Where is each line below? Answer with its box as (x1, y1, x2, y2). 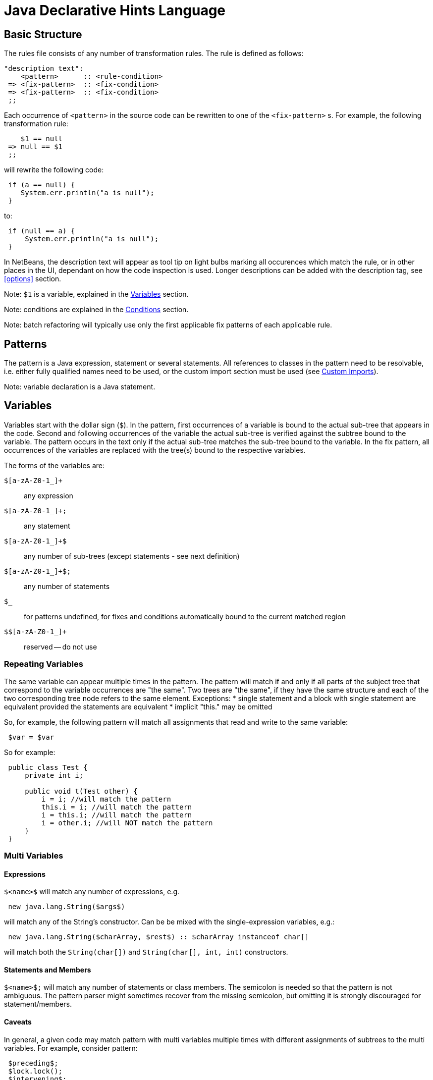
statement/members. (4, 1000, 72, 1009)
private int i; (25, 771, 84, 779)
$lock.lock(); (8, 1067, 63, 1075)
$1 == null (20, 135, 63, 143)
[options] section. (4, 274, 61, 283)
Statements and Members (4, 965, 91, 974)
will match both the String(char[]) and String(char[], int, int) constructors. (4, 948, 288, 957)
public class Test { (8, 763, 88, 771)
